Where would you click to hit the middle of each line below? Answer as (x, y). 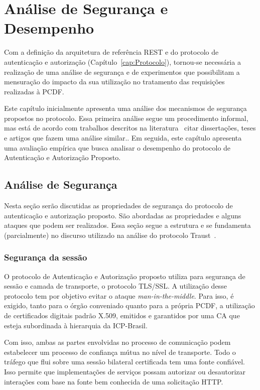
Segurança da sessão (46, 257)
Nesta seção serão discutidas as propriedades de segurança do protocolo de (118, 206)
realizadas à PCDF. (34, 91)
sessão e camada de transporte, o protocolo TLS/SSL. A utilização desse (115, 286)
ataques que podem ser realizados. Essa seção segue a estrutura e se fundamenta (127, 225)
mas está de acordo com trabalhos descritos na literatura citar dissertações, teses (130, 128)
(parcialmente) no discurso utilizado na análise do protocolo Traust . (110, 235)
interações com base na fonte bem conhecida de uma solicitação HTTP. (114, 381)
